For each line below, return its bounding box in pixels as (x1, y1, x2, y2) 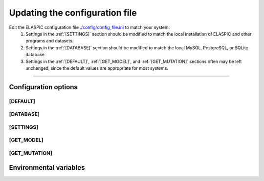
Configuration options (9, 83, 78, 91)
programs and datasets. (25, 38, 74, 44)
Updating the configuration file (9, 7, 137, 18)
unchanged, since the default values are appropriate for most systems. (25, 65, 169, 71)
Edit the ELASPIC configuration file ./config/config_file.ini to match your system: (9, 24, 170, 30)
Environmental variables (9, 163, 85, 172)
